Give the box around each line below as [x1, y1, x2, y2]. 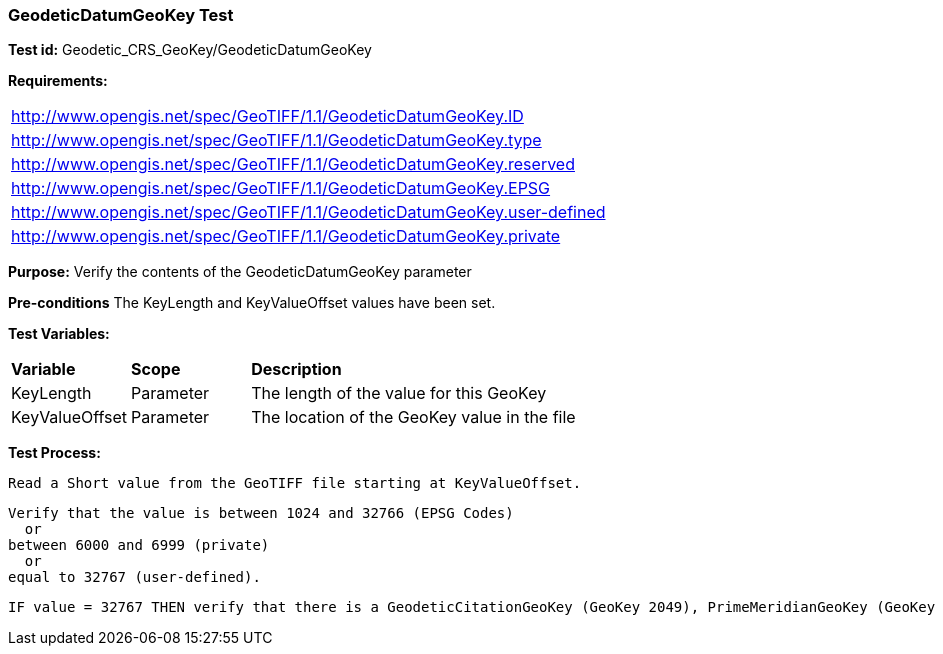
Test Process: [8, 444, 101, 462]
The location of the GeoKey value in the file [251, 407, 576, 428]
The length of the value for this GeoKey [251, 383, 547, 404]
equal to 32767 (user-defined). [8, 569, 261, 586]
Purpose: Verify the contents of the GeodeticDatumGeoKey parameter [8, 263, 472, 281]
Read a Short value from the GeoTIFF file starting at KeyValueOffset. [8, 475, 582, 492]
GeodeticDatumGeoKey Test [8, 5, 234, 25]
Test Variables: [8, 325, 110, 343]
